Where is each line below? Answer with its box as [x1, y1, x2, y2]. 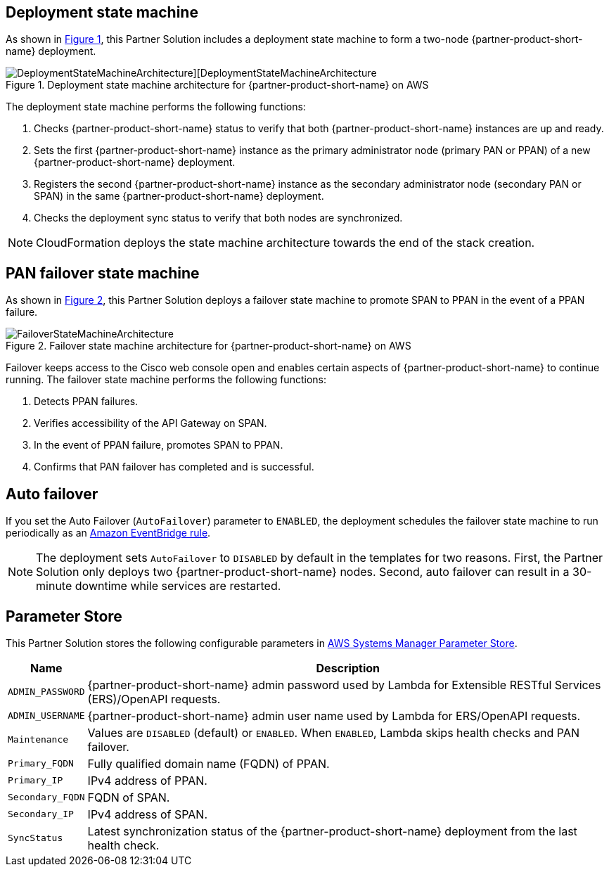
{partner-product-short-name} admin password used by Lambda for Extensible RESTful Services [87, 677, 601, 692]
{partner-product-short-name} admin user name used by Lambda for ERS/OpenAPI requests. [87, 708, 581, 723]
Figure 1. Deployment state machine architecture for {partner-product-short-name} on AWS [6, 79, 429, 91]
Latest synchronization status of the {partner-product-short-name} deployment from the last [87, 823, 577, 838]
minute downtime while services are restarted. [36, 579, 281, 594]
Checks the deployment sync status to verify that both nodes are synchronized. [34, 212, 403, 224]
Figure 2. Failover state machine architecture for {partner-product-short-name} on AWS [6, 340, 411, 352]
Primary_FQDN [8, 758, 74, 769]
